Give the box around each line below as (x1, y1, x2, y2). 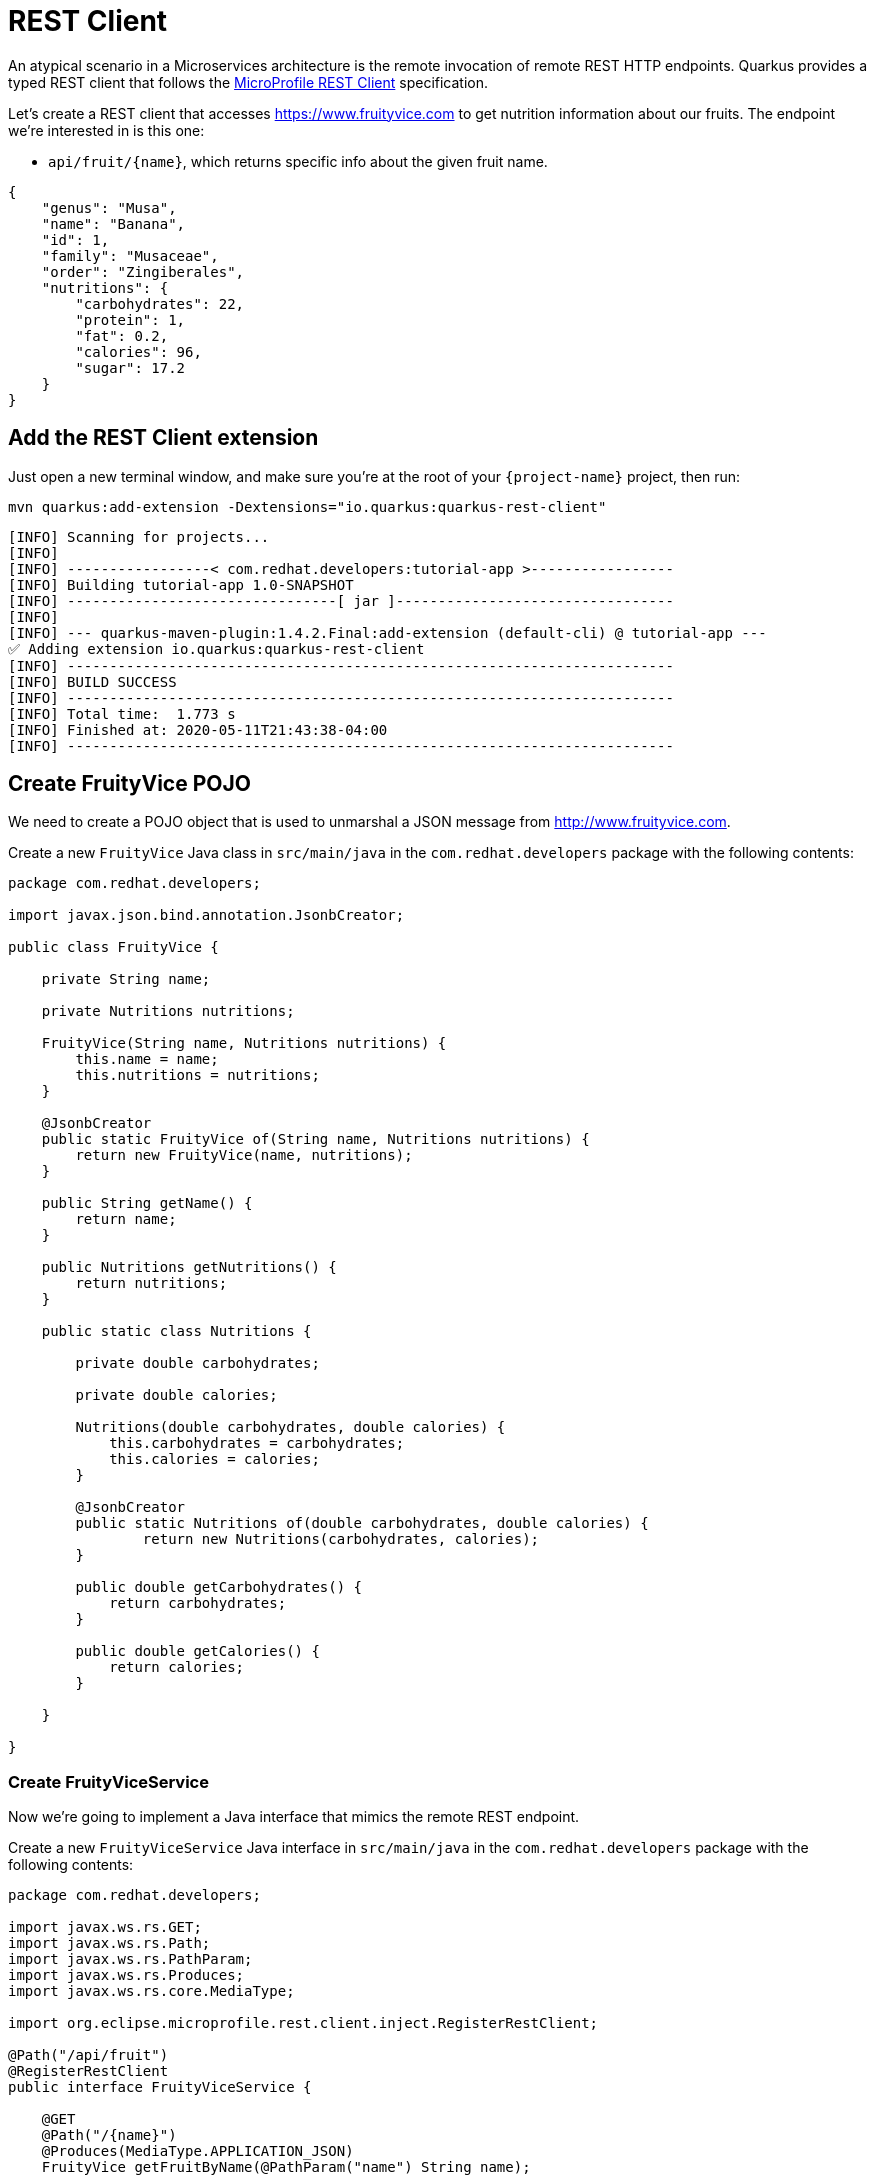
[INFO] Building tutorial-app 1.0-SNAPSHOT (8, 576, 354, 593)
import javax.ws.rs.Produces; (8, 1967, 245, 1984)
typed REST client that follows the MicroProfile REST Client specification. (8, 73, 489, 91)
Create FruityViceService (8, 1771, 209, 1792)
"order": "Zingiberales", (41, 263, 245, 280)
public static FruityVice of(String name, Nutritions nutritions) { (41, 1131, 590, 1148)
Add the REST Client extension (8, 425, 319, 451)
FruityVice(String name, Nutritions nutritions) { (41, 1035, 447, 1052)
